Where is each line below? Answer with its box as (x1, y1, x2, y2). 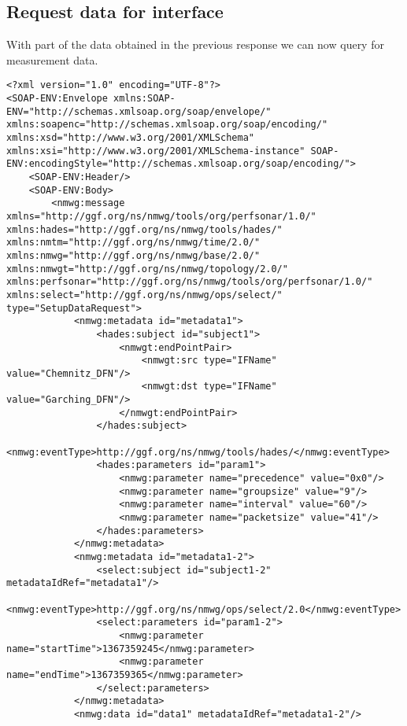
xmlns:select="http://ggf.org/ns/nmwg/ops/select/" (6, 289, 283, 300)
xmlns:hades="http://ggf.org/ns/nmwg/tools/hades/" (6, 223, 283, 235)
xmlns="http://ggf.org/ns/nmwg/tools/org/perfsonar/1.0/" (6, 210, 316, 222)
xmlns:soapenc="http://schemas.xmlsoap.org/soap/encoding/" (6, 119, 328, 131)
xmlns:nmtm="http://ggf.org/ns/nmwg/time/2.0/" (6, 237, 261, 249)
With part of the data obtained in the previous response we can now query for (6, 36, 384, 53)
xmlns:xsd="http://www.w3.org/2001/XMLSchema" (6, 132, 254, 144)
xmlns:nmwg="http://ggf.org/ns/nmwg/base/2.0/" (6, 249, 261, 261)
